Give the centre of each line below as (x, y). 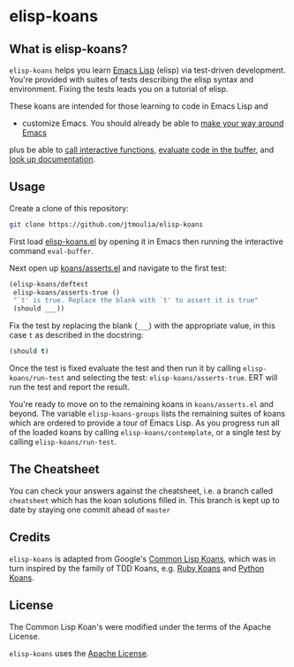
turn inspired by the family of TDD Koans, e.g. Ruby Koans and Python (137, 568)
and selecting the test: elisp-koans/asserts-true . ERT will (172, 378)
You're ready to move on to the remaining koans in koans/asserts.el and (141, 404)
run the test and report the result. (70, 387)
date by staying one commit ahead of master (90, 510)
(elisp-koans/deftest (49, 284)
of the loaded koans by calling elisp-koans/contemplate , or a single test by (145, 433)
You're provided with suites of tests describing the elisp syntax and (132, 80)
